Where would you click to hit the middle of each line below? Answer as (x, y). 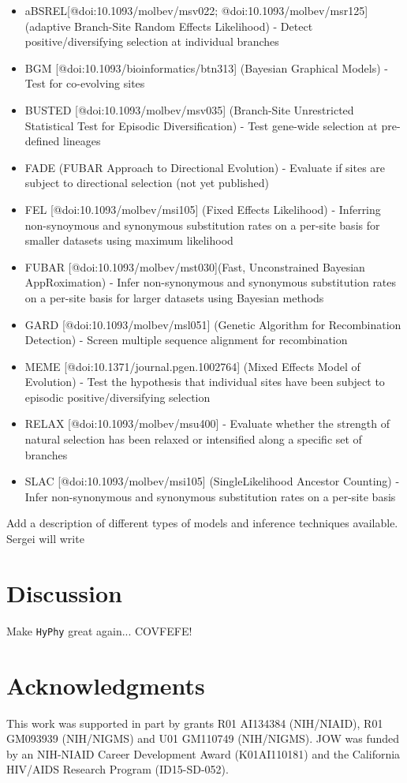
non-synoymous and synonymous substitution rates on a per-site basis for (202, 225)
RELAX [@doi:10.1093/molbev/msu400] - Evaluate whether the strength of (207, 423)
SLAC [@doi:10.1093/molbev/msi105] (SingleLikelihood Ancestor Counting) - (212, 481)
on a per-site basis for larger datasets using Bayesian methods (174, 297)
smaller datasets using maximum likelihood (129, 240)
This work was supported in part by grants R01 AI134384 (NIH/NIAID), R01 (195, 723)
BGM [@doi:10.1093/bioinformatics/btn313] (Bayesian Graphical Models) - (207, 67)
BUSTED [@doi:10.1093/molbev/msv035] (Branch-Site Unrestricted (189, 109)
